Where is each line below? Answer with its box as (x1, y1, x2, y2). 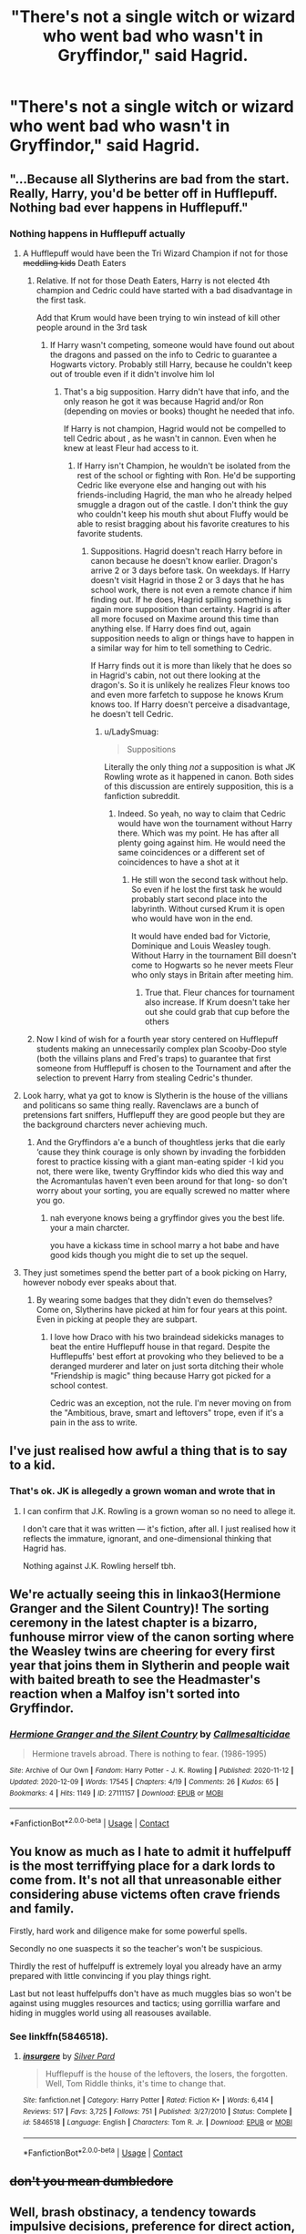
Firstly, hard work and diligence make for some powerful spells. (9, 1925, 248, 1936)
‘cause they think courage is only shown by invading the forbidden (36, 1146, 286, 1157)
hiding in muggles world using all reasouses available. (9, 2007, 212, 2018)
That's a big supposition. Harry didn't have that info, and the (63, 385, 290, 397)
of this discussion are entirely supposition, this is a (104, 781, 294, 792)
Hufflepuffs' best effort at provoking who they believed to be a (49, 1350, 284, 1361)
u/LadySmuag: (104, 726, 159, 737)
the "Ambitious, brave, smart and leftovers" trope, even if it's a (49, 1407, 284, 1418)
